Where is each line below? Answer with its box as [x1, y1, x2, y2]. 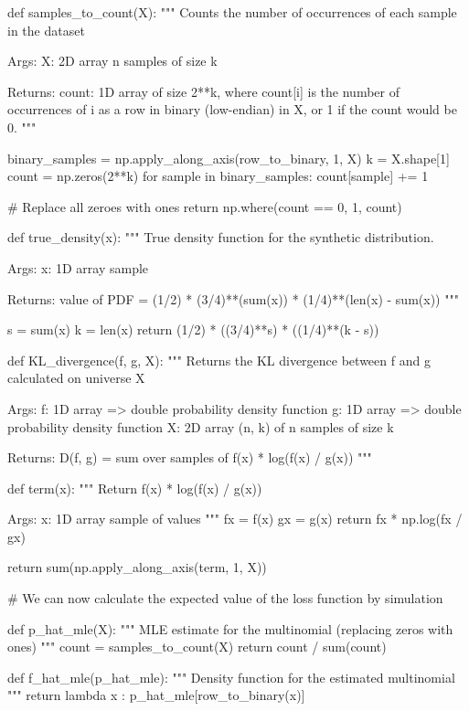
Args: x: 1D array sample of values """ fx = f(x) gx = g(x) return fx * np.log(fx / [7, 509, 463, 528]
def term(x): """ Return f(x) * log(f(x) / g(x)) [7, 478, 262, 497]
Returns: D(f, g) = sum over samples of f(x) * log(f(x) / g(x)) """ [7, 448, 372, 467]
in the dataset [7, 20, 85, 39]
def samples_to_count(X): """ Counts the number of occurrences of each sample [7, 3, 457, 21]
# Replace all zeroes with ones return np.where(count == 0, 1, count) [7, 196, 402, 216]
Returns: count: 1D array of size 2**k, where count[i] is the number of [7, 81, 400, 101]
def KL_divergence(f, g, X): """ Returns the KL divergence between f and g [7, 350, 431, 369]
